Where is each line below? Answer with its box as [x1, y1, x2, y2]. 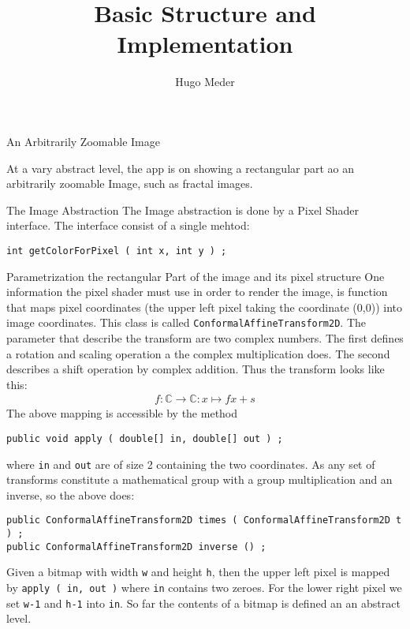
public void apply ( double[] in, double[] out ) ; [6, 432, 283, 444]
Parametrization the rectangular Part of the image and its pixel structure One [6, 268, 385, 284]
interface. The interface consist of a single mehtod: [6, 217, 250, 234]
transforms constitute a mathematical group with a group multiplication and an [6, 471, 393, 488]
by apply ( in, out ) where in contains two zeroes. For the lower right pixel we [6, 579, 402, 596]
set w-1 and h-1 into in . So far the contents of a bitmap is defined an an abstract [6, 594, 401, 611]
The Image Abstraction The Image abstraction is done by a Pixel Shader [6, 201, 359, 218]
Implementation [117, 28, 293, 60]
